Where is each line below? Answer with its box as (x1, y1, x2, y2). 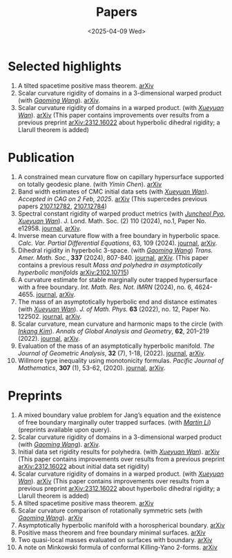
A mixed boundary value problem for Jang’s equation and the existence (17, 411, 222, 419)
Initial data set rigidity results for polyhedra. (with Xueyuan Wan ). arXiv (17, 447, 220, 456)
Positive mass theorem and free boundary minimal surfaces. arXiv (17, 528, 206, 537)
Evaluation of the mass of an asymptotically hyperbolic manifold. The (17, 342, 215, 350)
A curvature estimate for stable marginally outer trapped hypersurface (17, 275, 218, 283)
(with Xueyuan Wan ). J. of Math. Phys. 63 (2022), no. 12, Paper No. (17, 305, 211, 313)
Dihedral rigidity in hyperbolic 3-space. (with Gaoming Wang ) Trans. (17, 246, 213, 254)
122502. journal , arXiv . (17, 312, 82, 320)
